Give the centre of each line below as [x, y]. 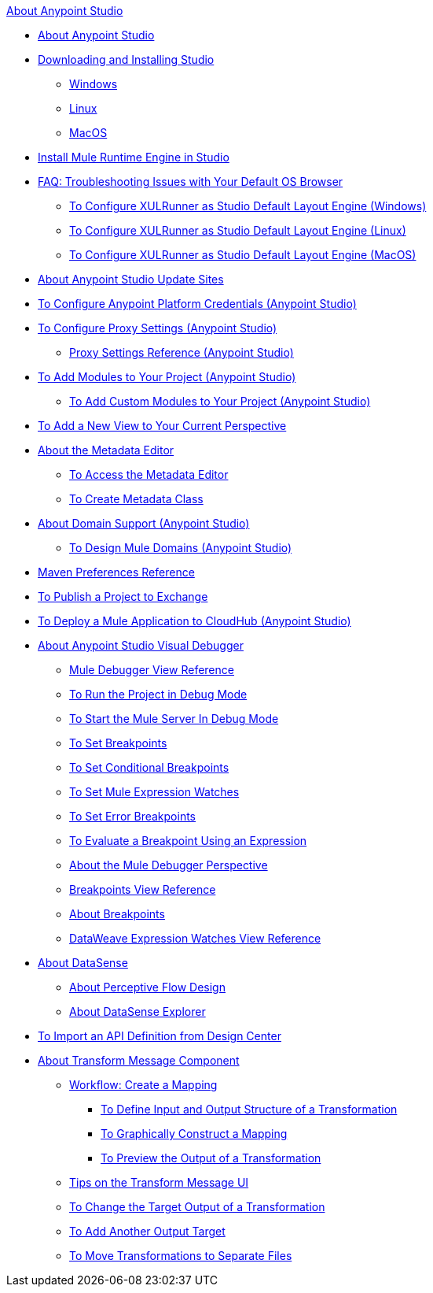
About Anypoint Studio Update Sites [131, 279]
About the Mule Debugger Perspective [169, 865]
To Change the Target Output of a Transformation [197, 1207]
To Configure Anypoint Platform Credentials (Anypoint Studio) [197, 304]
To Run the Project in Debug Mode [158, 694]
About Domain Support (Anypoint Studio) [144, 523]
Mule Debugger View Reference [152, 670]
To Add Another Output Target [147, 1231]
